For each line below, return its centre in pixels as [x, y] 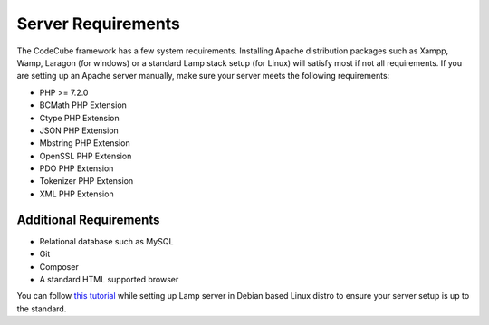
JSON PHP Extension [79, 130]
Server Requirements [99, 24]
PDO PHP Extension [77, 168]
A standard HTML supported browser [109, 279]
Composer [59, 266]
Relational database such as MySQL [106, 241]
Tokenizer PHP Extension [86, 181]
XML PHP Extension [77, 194]
